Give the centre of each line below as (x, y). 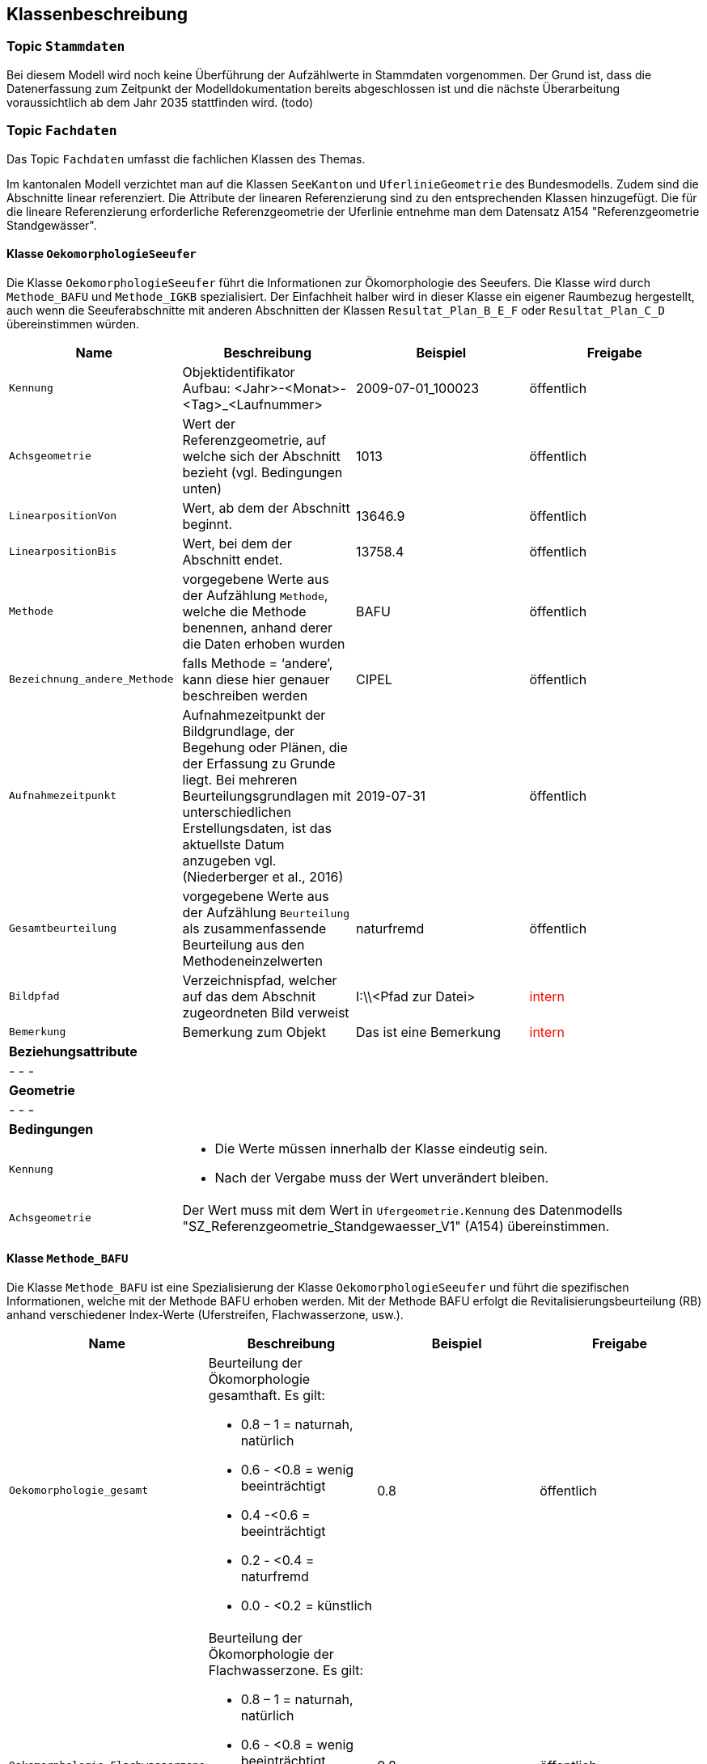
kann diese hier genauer (256, 679)
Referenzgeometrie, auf (254, 440)
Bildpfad (34, 996)
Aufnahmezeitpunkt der (254, 715)
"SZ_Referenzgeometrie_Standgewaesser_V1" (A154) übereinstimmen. (396, 1226)
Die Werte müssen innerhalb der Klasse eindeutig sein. (381, 1148)
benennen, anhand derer (258, 627)
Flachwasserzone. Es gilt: (286, 1670)
